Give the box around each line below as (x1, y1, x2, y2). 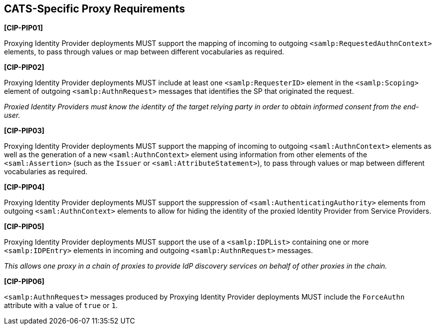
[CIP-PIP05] (4, 222, 44, 231)
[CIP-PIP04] (4, 183, 45, 192)
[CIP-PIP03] (4, 126, 44, 135)
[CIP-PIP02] (4, 63, 44, 72)
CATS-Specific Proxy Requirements (4, 2, 185, 15)
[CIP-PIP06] (4, 277, 44, 286)
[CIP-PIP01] (4, 23, 43, 32)
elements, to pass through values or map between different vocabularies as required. (4, 47, 284, 56)
